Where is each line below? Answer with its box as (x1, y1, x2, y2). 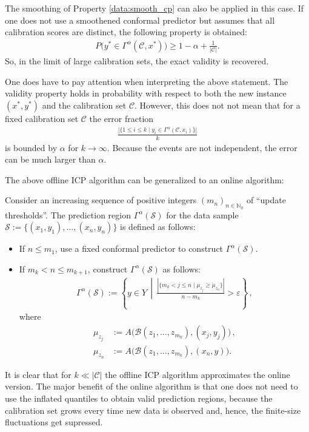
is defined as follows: (120, 220, 196, 233)
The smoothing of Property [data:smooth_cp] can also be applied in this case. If (5, 2, 304, 14)
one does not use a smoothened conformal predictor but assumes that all (5, 13, 275, 26)
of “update (246, 194, 286, 206)
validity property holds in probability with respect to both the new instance (5, 87, 287, 100)
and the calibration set (42, 98, 127, 111)
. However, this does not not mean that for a (135, 98, 301, 111)
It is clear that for (5, 368, 71, 380)
